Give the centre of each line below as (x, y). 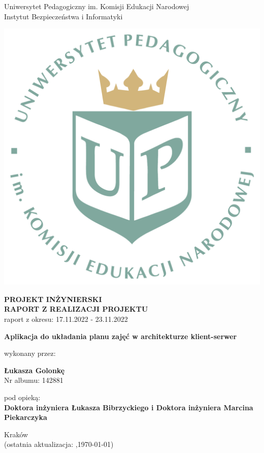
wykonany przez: (30, 353)
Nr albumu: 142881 (34, 380)
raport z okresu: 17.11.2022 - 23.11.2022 (66, 319)
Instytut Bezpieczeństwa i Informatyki (63, 16)
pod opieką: (22, 397)
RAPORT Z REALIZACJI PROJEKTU (76, 309)
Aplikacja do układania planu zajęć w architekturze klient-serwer (121, 336)
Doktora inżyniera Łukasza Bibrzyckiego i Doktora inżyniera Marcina (129, 407)
